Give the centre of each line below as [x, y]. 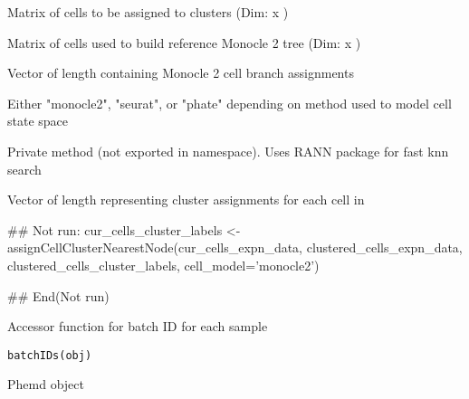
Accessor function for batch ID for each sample [138, 326]
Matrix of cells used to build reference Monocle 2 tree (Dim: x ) [184, 42]
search [24, 169]
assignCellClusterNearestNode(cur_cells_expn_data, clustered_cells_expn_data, [235, 247]
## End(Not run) [58, 295]
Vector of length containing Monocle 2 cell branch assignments [181, 73]
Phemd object [46, 384]
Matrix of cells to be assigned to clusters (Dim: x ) [148, 12]
